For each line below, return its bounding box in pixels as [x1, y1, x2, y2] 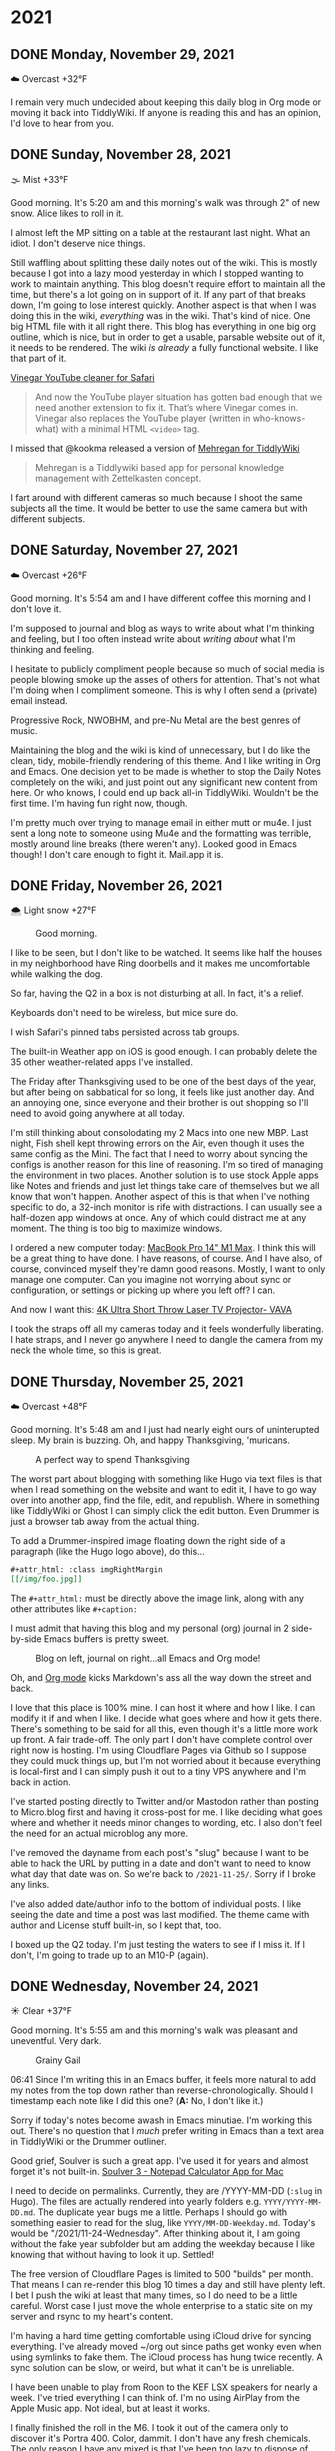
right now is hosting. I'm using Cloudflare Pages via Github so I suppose [10, 1744, 307, 1756]
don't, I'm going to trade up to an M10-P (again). [10, 1949, 209, 1961]
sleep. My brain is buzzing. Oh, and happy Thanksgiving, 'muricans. [10, 1434, 290, 1446]
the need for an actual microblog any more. [10, 1827, 189, 1839]
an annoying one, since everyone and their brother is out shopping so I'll [10, 1097, 309, 1109]
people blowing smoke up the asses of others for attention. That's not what [10, 673, 320, 685]
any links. [10, 1879, 50, 1890]
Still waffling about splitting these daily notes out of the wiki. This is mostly [10, 256, 318, 268]
